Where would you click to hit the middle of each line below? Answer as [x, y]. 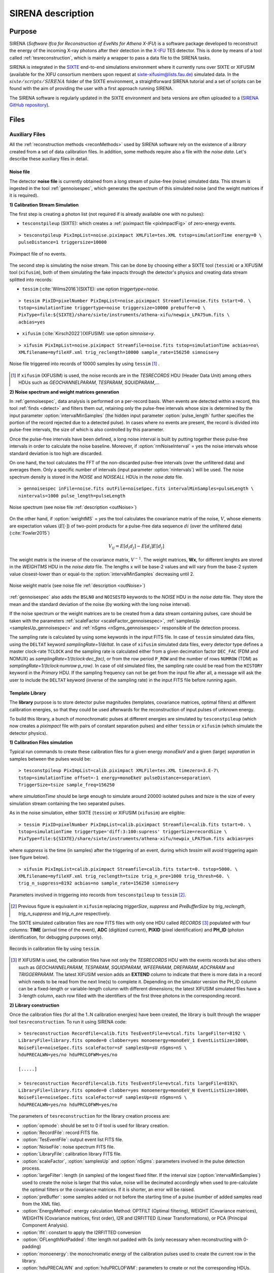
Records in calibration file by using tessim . [55, 949]
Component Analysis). [45, 1225]
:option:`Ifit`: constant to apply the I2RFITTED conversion [81, 1232]
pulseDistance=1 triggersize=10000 [63, 242]
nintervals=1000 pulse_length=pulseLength [72, 496]
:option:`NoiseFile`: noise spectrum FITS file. [68, 1147]
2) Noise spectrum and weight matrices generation [64, 392]
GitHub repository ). [29, 105]
